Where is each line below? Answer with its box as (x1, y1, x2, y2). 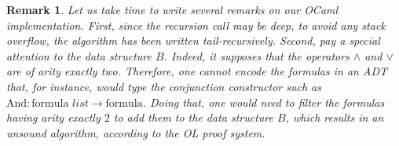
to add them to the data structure (113, 109, 274, 126)
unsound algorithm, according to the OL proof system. (6, 124, 265, 141)
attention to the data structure (6, 47, 152, 64)
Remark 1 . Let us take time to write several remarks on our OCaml (6, 2, 339, 17)
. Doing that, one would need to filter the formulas (142, 93, 385, 110)
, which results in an (285, 109, 384, 126)
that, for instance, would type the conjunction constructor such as (6, 78, 321, 94)
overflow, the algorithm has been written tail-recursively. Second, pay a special (6, 32, 380, 49)
